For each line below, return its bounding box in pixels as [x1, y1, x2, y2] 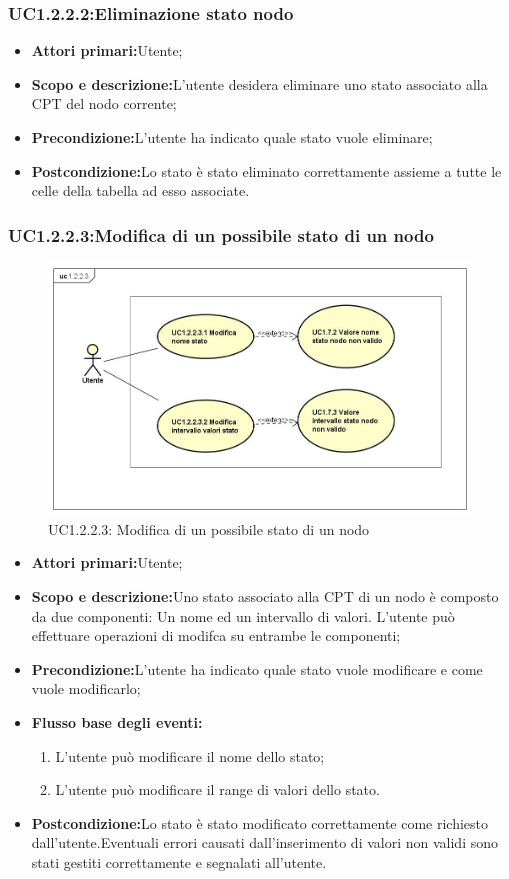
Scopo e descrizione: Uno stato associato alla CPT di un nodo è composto [31, 586, 499, 607]
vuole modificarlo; [31, 678, 141, 699]
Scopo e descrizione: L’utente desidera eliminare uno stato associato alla [31, 73, 488, 94]
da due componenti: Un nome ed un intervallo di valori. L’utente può [31, 605, 455, 626]
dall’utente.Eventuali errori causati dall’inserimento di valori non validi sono [31, 832, 498, 853]
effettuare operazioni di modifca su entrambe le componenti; [31, 625, 401, 646]
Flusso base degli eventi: [31, 712, 203, 733]
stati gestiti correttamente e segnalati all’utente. [31, 852, 327, 872]
